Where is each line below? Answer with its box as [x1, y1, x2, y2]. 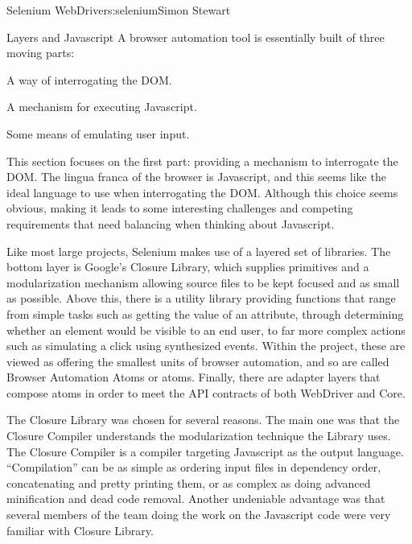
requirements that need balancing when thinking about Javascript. [6, 215, 335, 232]
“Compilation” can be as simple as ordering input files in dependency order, [6, 459, 381, 476]
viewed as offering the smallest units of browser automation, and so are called [6, 352, 389, 369]
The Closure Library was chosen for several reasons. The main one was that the [6, 411, 400, 428]
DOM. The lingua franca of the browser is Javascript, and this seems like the [6, 168, 386, 185]
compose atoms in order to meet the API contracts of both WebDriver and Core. [6, 384, 406, 401]
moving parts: [6, 44, 75, 61]
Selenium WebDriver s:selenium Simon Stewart [6, 2, 231, 18]
